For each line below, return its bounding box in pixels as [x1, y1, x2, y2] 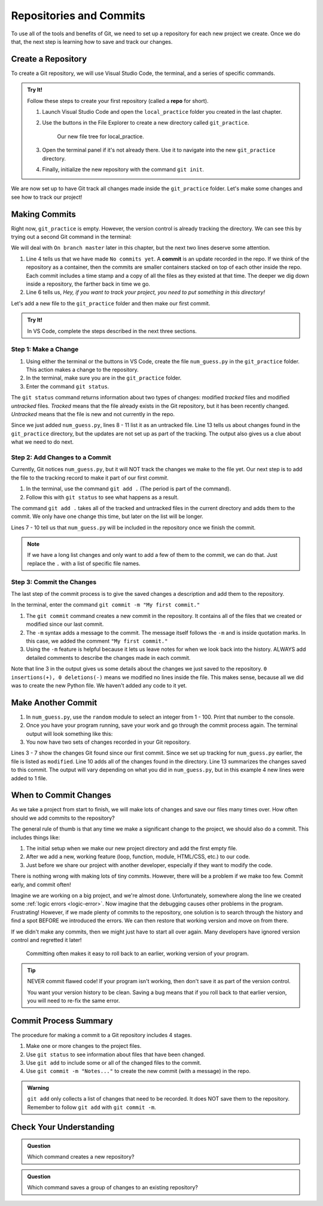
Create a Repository [11, 54, 87, 64]
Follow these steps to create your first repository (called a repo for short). [27, 97, 209, 104]
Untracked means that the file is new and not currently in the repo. [11, 411, 175, 418]
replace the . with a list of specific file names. [27, 560, 141, 567]
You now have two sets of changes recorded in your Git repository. [26, 738, 191, 746]
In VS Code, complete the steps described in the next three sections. [27, 327, 197, 335]
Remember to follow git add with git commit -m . [27, 1104, 157, 1111]
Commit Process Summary [11, 1016, 113, 1026]
